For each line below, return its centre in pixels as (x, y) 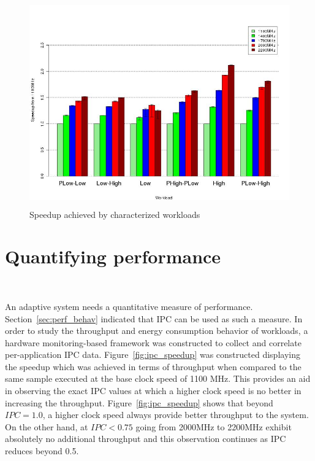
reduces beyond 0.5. (42, 451)
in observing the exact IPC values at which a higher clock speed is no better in (153, 391)
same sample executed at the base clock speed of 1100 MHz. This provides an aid (158, 378)
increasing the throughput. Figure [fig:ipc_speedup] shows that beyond (139, 402)
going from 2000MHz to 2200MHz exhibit (214, 426)
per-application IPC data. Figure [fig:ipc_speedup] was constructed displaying (153, 354)
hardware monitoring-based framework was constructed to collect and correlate (153, 342)
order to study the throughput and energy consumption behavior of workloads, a (157, 331)
